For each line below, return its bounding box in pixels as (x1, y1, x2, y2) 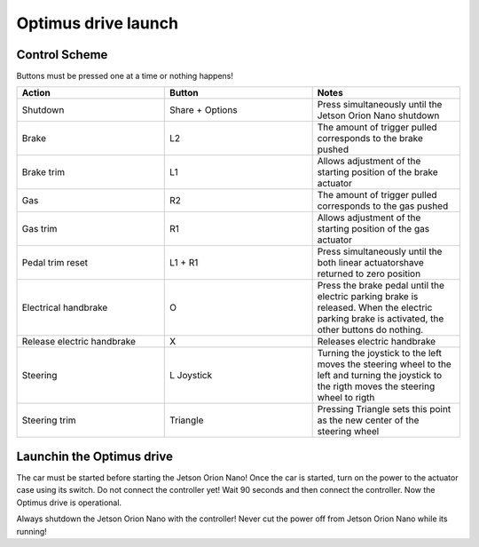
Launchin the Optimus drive (16, 448, 173, 464)
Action (21, 87, 51, 99)
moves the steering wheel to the (317, 358, 452, 370)
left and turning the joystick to (317, 369, 443, 382)
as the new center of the (317, 414, 420, 426)
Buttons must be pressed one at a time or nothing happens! (16, 71, 234, 82)
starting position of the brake (317, 166, 438, 178)
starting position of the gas (317, 223, 430, 235)
